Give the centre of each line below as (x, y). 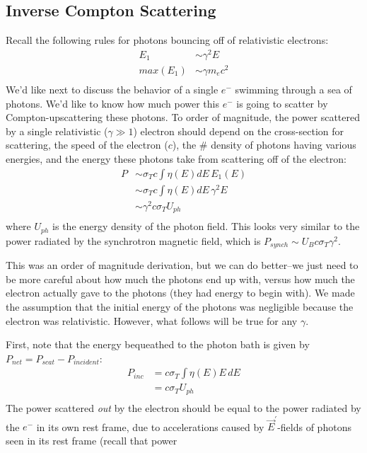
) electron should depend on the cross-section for (239, 131)
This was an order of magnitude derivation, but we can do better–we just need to (182, 265)
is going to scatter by (282, 103)
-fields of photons (314, 426)
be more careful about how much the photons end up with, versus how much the (180, 279)
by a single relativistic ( (57, 131)
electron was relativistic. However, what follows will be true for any (152, 320)
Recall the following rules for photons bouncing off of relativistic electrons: (167, 40)
